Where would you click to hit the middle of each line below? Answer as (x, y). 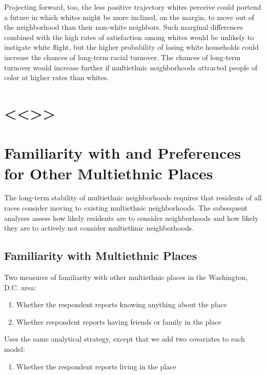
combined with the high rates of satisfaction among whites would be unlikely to (129, 37)
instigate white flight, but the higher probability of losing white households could (131, 47)
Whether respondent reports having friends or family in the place (119, 321)
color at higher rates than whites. (57, 77)
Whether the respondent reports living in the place (96, 366)
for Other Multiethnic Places (109, 173)
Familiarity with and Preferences (122, 153)
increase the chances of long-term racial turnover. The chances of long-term (122, 57)
